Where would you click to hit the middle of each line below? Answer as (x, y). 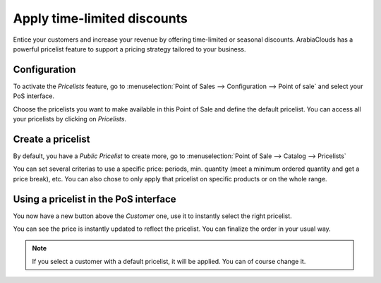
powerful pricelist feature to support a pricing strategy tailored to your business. (129, 49)
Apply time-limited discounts (101, 18)
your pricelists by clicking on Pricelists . (70, 119)
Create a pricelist (52, 139)
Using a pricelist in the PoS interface (95, 199)
